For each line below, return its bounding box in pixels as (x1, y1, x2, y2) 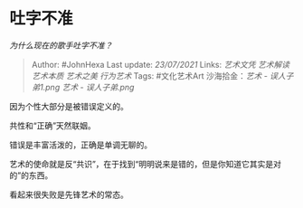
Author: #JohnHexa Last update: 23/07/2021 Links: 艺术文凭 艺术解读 (31, 59, 290, 70)
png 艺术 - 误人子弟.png (44, 81, 135, 92)
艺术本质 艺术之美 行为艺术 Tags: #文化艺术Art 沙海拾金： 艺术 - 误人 (31, 70, 287, 81)
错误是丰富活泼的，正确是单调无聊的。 (9, 139, 152, 150)
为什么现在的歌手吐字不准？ (9, 40, 113, 51)
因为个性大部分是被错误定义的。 (9, 100, 128, 111)
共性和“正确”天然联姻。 (9, 119, 97, 131)
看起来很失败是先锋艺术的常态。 (9, 189, 128, 200)
